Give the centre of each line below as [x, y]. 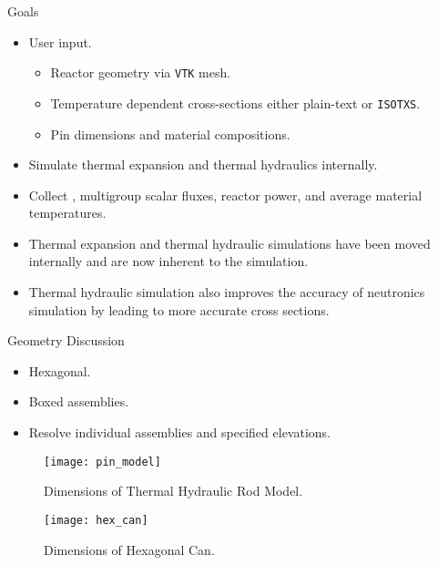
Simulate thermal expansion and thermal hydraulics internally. [203, 164]
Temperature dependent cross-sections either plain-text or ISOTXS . [235, 103]
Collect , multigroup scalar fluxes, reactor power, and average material [225, 195]
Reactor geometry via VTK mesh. [141, 72]
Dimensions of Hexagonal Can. [129, 549]
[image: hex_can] [96, 520]
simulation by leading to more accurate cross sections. [179, 309]
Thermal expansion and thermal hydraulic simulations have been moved [229, 243]
